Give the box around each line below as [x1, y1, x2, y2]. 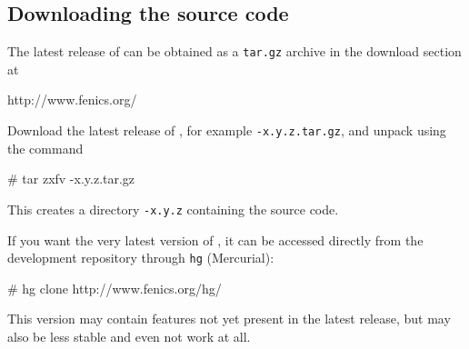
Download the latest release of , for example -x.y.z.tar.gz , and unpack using [7, 121, 446, 140]
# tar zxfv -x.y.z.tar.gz [7, 169, 135, 188]
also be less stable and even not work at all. [7, 326, 251, 345]
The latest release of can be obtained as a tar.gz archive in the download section [7, 42, 462, 61]
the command [7, 138, 84, 157]
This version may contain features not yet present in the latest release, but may [7, 309, 451, 328]
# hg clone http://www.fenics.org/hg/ [7, 278, 222, 297]
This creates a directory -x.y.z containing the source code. [7, 199, 339, 218]
